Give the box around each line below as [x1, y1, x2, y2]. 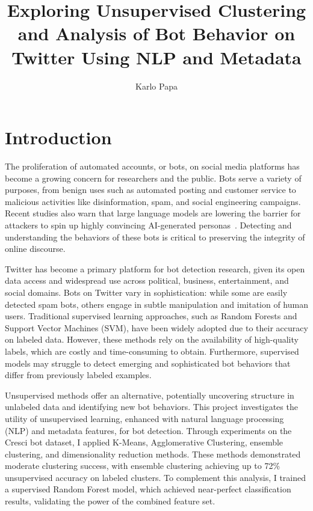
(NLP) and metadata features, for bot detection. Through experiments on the [5, 424, 292, 436]
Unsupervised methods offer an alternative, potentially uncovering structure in [5, 388, 294, 401]
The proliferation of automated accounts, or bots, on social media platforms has [5, 160, 300, 173]
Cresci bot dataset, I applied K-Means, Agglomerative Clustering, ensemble [5, 436, 284, 448]
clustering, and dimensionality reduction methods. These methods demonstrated [5, 447, 301, 460]
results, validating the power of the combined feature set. [5, 495, 215, 507]
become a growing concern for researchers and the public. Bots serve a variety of [5, 171, 302, 184]
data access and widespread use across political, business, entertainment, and [5, 274, 289, 287]
